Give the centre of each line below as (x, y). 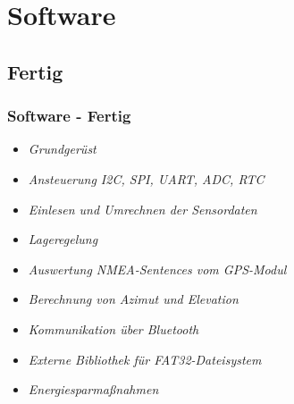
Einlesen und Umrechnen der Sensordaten (143, 209)
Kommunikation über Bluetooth (113, 328)
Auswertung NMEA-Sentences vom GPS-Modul (157, 269)
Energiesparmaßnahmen (93, 389)
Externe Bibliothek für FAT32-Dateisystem (145, 359)
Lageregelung (63, 239)
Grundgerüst (62, 149)
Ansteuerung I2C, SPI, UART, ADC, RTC (146, 178)
